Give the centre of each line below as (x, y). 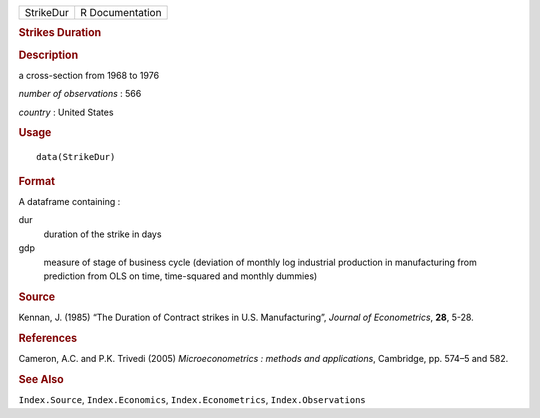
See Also (41, 379)
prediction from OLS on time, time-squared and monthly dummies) (180, 276)
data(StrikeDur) (76, 157)
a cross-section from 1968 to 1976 (89, 75)
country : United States (66, 112)
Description (48, 55)
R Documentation (121, 12)
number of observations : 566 (80, 94)
